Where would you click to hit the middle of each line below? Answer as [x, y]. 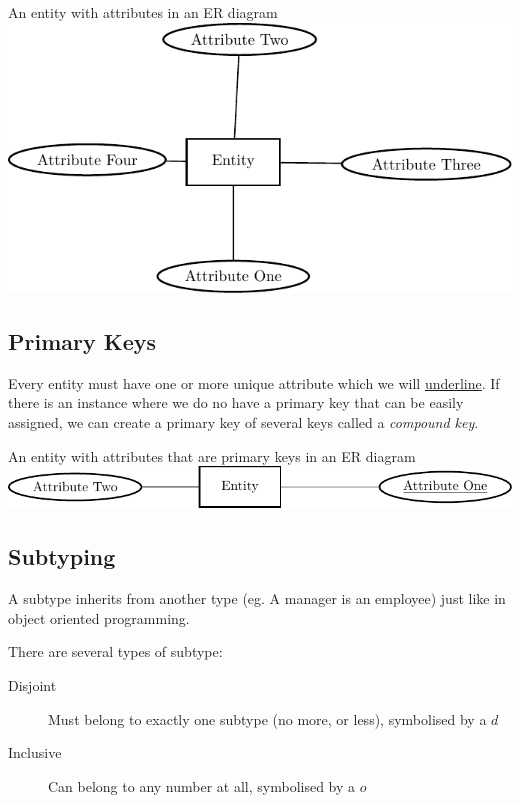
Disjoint [32, 684]
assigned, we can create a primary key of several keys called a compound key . [243, 421]
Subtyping [62, 556]
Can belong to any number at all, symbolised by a [202, 785]
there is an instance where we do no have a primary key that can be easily [236, 402]
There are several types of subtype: [115, 651]
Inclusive [35, 752]
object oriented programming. [99, 617]
